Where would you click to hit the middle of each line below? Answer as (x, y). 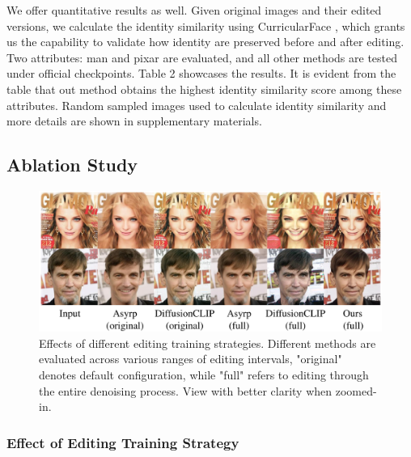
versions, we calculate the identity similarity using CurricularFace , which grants (206, 25)
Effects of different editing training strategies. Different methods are (208, 343)
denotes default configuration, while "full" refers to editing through (204, 375)
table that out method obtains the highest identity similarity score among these (204, 89)
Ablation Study (72, 165)
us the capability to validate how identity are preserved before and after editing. (205, 42)
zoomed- (356, 390)
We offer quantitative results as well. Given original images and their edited (194, 10)
